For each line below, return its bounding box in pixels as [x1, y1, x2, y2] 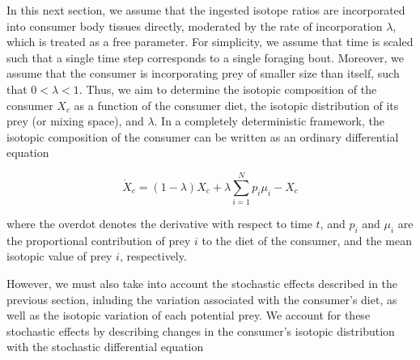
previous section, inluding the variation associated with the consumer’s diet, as [6, 290, 397, 307]
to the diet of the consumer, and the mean [202, 231, 412, 248]
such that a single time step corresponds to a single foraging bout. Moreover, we [6, 49, 405, 66]
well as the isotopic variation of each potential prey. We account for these [6, 307, 371, 324]
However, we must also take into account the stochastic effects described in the [6, 275, 398, 292]
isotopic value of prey [6, 248, 112, 265]
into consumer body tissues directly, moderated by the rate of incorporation [6, 17, 383, 34]
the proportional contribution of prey [6, 231, 191, 248]
